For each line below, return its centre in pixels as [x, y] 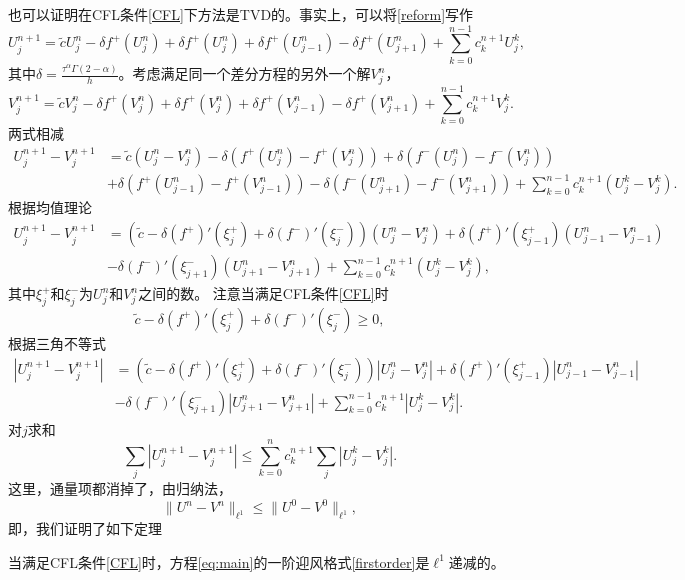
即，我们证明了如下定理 [85, 528]
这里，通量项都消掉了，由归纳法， [120, 488]
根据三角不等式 [57, 342]
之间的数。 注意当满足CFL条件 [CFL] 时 [263, 293]
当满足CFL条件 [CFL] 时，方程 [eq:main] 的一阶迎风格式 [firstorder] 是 [219, 561]
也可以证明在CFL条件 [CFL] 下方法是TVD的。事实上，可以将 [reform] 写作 [241, 14]
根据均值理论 [50, 207]
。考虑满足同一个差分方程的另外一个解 [244, 73]
